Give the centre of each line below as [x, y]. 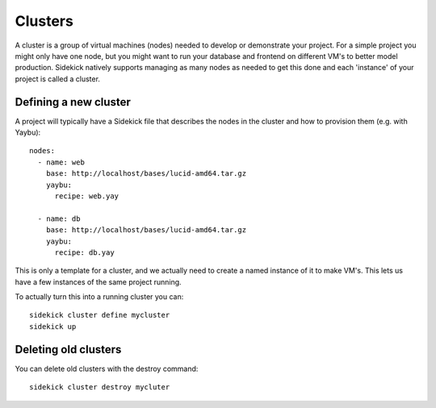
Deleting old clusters [68, 350]
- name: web [61, 162]
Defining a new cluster [73, 102]
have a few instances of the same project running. [98, 281]
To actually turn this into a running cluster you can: [99, 297]
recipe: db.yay [84, 252]
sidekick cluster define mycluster [100, 315]
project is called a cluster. [58, 79]
